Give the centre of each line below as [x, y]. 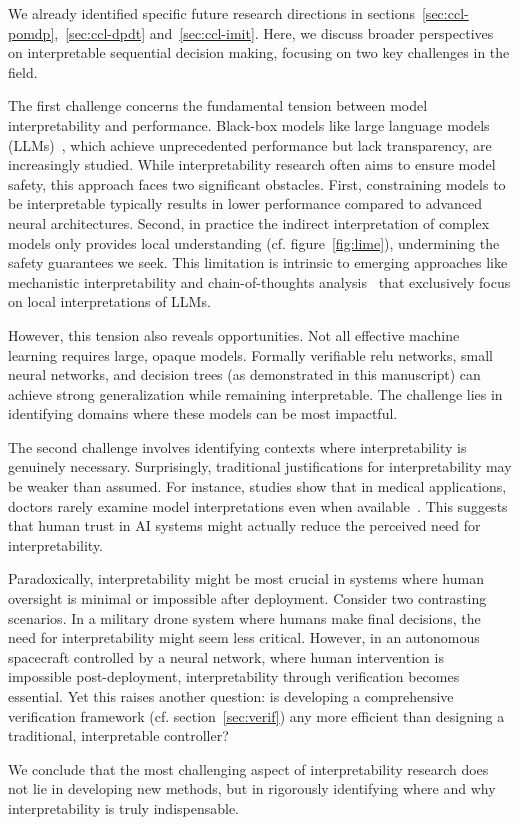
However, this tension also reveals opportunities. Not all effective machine [234, 334]
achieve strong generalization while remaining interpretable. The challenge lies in [255, 393]
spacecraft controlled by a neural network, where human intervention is [226, 656]
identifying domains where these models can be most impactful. [203, 413]
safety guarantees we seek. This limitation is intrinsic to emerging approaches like [258, 262]
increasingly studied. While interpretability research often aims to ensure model [252, 164]
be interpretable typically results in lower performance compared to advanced [245, 203]
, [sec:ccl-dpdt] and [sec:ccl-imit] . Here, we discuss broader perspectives [274, 32]
